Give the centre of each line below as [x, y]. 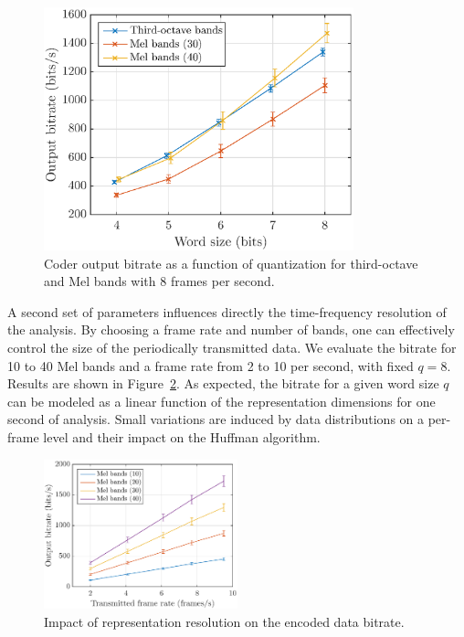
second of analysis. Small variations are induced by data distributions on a [216, 419]
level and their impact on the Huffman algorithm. [182, 436]
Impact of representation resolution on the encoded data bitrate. [224, 621]
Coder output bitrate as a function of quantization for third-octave [231, 263]
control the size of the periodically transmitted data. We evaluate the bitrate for [232, 347]
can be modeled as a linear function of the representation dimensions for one [221, 401]
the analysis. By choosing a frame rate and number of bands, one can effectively [231, 329]
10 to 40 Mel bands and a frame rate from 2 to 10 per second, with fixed [211, 365]
